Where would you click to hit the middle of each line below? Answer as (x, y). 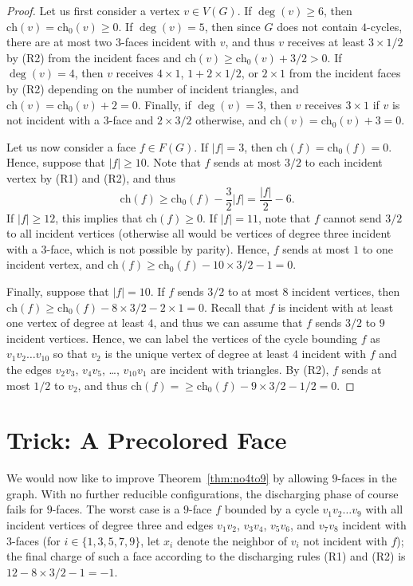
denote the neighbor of (232, 540)
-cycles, (385, 26)
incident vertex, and (55, 264)
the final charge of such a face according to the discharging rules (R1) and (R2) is (206, 556)
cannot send (352, 217)
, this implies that (99, 217)
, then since (232, 26)
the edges (29, 369)
